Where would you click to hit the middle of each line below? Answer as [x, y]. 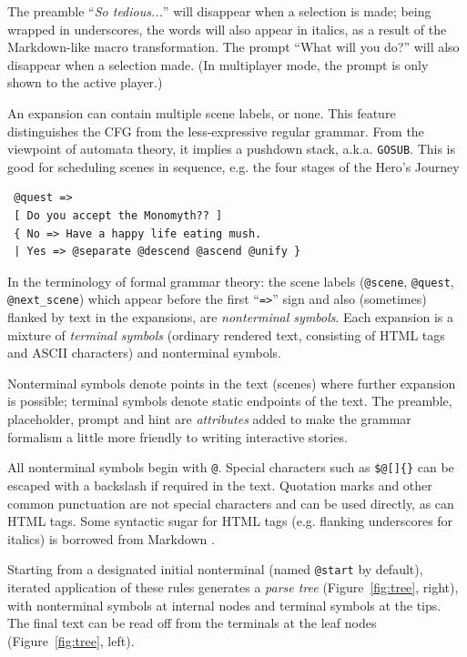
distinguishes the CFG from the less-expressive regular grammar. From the [216, 131]
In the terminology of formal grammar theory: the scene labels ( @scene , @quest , [231, 281]
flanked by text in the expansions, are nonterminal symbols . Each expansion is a [230, 317]
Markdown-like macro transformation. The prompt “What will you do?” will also [233, 47]
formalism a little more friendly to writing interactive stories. [178, 436]
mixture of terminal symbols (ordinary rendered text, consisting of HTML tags [226, 334]
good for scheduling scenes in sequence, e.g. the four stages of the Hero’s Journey [233, 166]
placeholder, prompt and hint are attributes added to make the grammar [209, 419]
